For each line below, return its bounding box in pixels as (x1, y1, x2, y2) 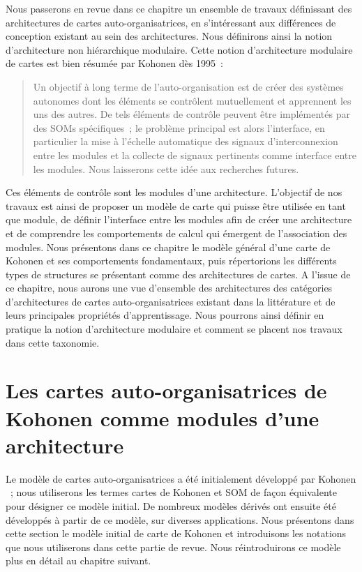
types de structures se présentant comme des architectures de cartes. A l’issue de (6, 266, 351, 281)
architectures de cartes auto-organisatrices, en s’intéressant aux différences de (6, 15, 336, 29)
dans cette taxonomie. (6, 335, 100, 349)
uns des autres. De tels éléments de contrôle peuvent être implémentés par (33, 107, 350, 121)
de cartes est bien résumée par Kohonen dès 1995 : (6, 56, 223, 70)
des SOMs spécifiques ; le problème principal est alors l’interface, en (33, 120, 325, 135)
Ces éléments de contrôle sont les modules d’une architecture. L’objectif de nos (6, 185, 342, 200)
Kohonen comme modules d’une (6, 403, 319, 432)
